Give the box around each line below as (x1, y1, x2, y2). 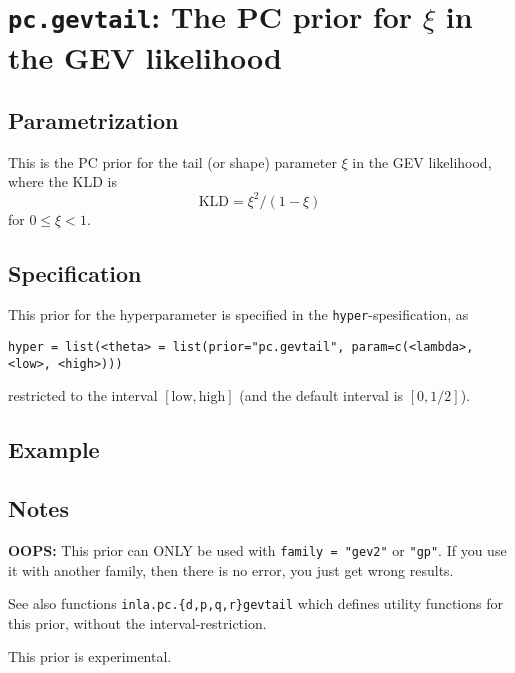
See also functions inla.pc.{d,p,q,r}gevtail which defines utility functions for (8, 593, 503, 614)
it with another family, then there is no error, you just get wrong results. (8, 559, 454, 580)
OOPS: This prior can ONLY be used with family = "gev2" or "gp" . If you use (8, 539, 507, 560)
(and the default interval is (239, 385, 404, 406)
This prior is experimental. (8, 646, 172, 667)
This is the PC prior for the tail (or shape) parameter (8, 151, 337, 172)
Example (8, 434, 100, 465)
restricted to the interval (8, 385, 158, 406)
